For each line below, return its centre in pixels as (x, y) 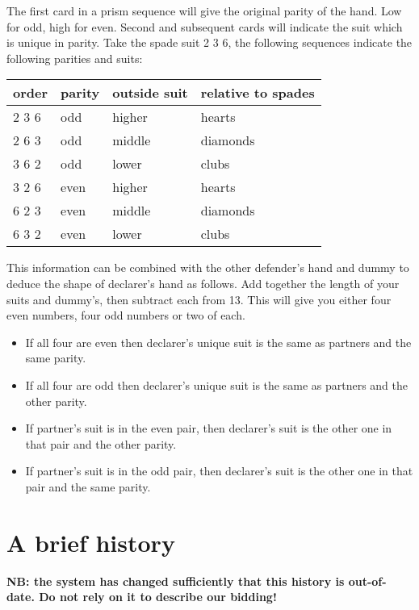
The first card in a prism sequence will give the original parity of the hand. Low (204, 10)
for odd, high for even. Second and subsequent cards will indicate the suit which (205, 26)
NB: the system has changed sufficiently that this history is (176, 581)
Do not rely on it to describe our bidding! (158, 597)
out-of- (367, 581)
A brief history (91, 542)
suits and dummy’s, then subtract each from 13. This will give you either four (199, 299)
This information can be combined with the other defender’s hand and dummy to (208, 267)
